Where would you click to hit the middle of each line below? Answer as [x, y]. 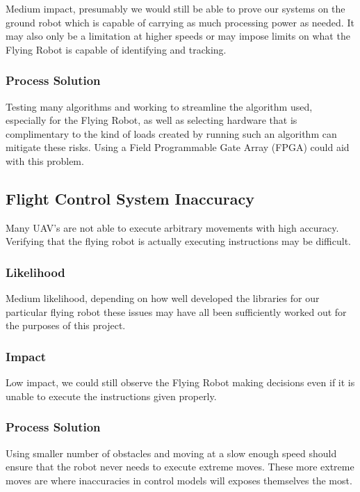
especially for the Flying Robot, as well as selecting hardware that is [152, 120]
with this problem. [45, 160]
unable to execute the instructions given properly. [111, 396]
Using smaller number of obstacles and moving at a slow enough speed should [171, 453]
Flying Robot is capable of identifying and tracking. [116, 49]
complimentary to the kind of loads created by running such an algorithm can [171, 133]
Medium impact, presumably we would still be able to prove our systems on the [175, 8]
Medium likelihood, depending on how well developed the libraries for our [163, 298]
